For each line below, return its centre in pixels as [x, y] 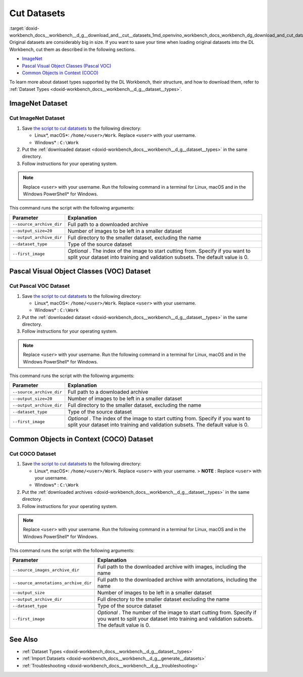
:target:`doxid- [24, 28]
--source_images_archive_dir [46, 570]
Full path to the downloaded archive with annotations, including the [177, 580]
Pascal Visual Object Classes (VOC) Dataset [80, 271]
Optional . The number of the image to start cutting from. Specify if [177, 612]
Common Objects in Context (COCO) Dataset [81, 439]
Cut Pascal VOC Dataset [40, 286]
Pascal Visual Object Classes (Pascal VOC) [67, 66]
